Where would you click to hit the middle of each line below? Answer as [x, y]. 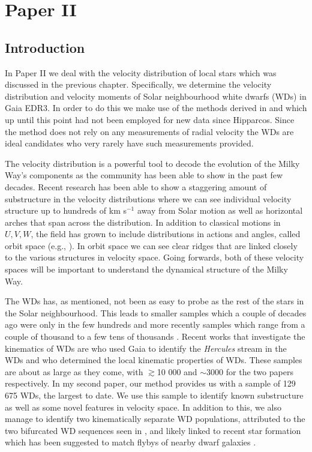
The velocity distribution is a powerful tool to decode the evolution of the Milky [152, 163]
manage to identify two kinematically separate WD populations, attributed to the [155, 419]
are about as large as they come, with [74, 371]
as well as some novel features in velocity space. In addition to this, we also [143, 407]
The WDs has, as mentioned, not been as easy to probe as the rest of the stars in [154, 301]
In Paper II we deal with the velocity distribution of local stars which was [141, 72]
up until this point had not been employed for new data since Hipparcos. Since [150, 119]
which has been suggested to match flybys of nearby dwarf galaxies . [130, 442]
